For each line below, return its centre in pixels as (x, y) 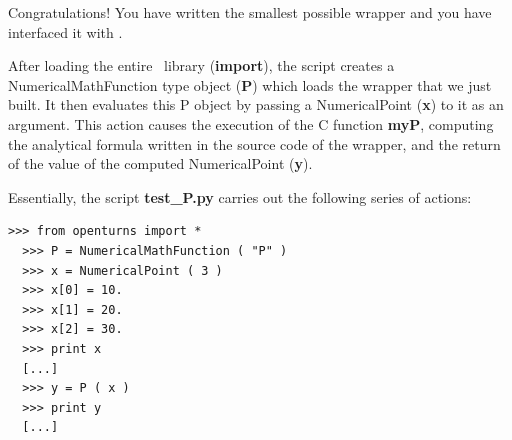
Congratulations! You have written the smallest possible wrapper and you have (250, 12)
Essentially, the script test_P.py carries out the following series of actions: (240, 196)
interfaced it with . (65, 31)
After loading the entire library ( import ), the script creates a (201, 65)
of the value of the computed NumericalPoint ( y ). (160, 163)
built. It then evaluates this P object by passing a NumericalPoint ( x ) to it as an (256, 104)
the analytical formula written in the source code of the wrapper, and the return (254, 143)
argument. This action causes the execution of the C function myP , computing (251, 123)
